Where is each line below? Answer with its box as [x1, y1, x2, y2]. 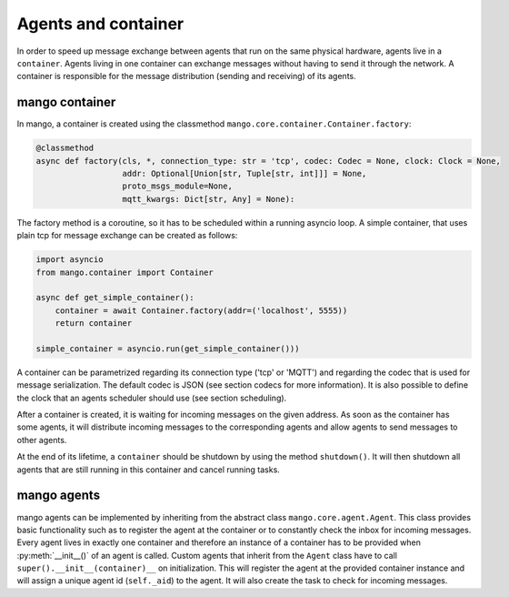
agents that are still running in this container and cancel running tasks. [16, 464, 281, 475]
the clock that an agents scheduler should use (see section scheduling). [16, 392, 287, 403]
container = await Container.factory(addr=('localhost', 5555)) [55, 305, 348, 316]
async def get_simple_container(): [35, 292, 195, 303]
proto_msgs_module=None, [122, 181, 234, 191]
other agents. [16, 434, 67, 445]
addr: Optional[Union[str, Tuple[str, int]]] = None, [122, 168, 367, 178]
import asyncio [35, 255, 104, 265]
